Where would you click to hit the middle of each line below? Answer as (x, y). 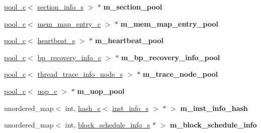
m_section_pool (133, 7)
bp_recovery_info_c (69, 57)
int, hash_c (83, 108)
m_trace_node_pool (180, 74)
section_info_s (61, 7)
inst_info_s (130, 108)
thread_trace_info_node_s (80, 74)
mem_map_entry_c (69, 23)
